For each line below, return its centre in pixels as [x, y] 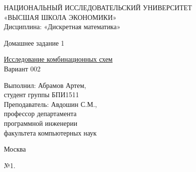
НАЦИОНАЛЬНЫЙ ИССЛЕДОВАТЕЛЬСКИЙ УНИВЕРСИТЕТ [98, 7]
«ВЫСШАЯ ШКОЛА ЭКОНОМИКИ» [60, 17]
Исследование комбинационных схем [58, 59]
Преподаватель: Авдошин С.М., [50, 104]
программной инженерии [41, 123]
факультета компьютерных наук [50, 132]
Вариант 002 [22, 68]
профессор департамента [40, 113]
